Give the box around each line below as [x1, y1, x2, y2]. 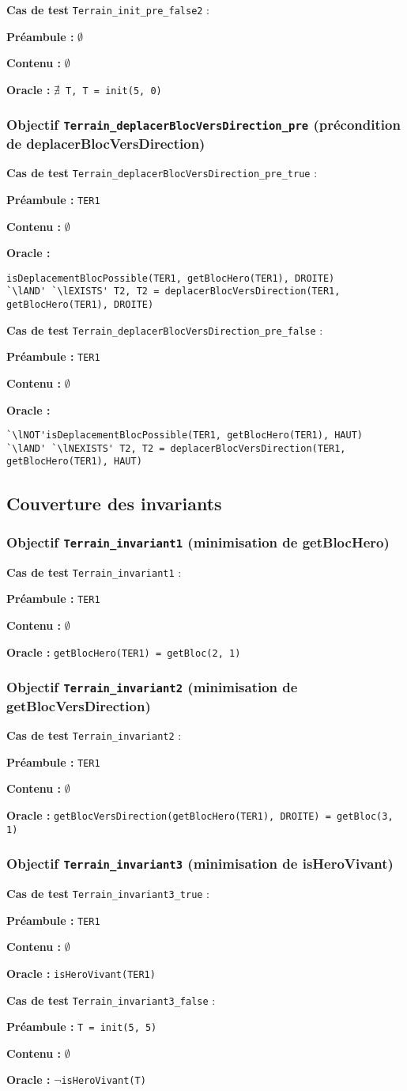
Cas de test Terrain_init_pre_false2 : [6, 2, 210, 17]
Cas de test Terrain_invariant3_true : [6, 885, 210, 901]
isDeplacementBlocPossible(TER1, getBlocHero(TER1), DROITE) [6, 272, 335, 284]
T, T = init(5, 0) [66, 85, 162, 97]
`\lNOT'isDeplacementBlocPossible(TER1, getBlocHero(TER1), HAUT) [6, 430, 364, 441]
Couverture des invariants [6, 491, 222, 515]
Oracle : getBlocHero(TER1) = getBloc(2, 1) [6, 643, 241, 660]
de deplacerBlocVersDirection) [6, 133, 205, 153]
